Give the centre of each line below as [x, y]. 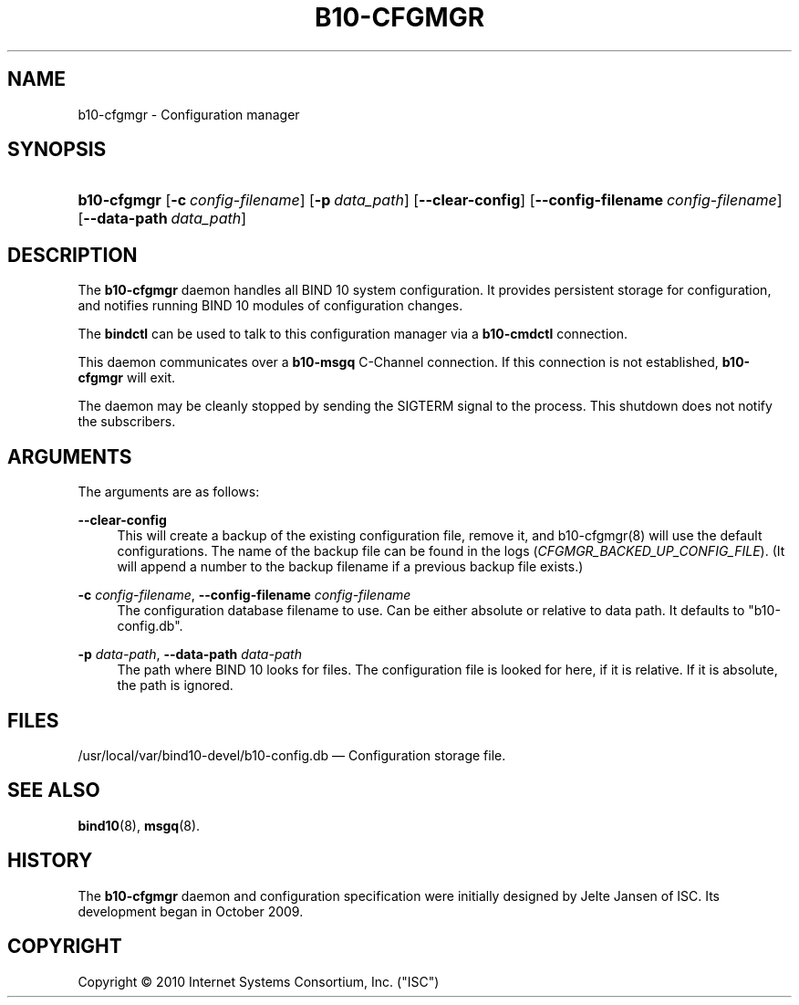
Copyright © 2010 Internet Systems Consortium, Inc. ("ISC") [259, 981]
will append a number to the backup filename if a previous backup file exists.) [350, 567]
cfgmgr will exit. [127, 378]
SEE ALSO [54, 790]
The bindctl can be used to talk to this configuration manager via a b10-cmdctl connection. [353, 334]
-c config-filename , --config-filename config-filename [244, 595]
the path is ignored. [175, 686]
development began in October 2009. [191, 911]
